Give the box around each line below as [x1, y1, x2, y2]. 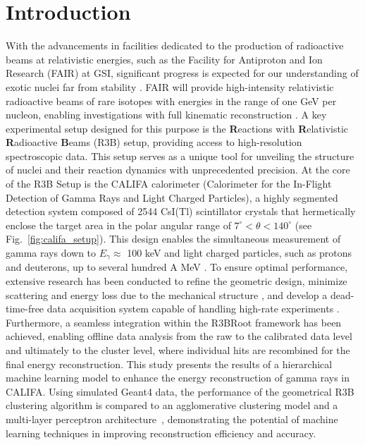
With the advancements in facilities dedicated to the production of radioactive [6, 38, 344, 53]
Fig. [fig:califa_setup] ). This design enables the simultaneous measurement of [6, 231, 341, 246]
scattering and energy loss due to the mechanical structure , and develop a [6, 287, 328, 302]
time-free [6, 301, 44, 316]
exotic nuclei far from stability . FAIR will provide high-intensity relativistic [6, 79, 334, 94]
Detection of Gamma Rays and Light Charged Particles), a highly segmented [6, 190, 338, 205]
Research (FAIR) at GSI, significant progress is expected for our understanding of [6, 66, 359, 80]
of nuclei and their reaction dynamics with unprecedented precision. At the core [6, 162, 350, 177]
